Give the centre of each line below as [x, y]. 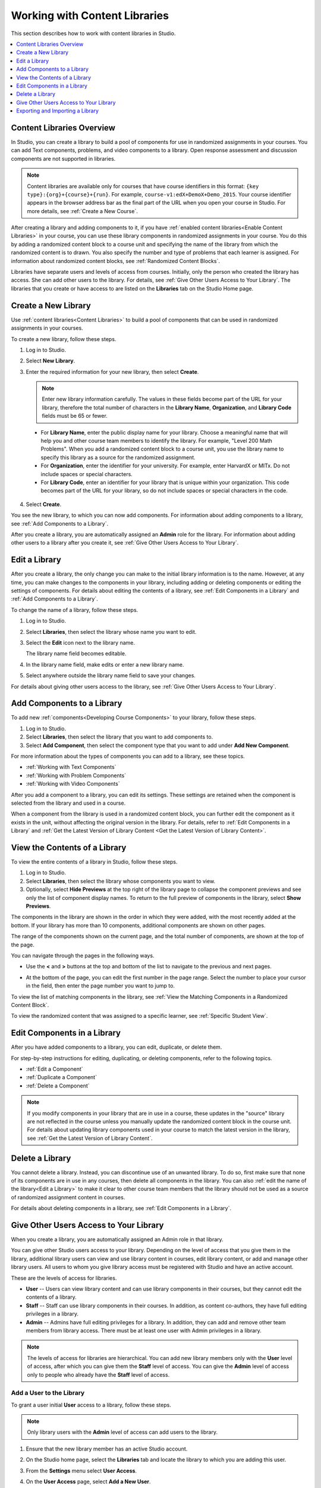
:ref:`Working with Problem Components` [76, 775]
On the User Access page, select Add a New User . [88, 1481]
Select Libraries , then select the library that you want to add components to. [119, 737]
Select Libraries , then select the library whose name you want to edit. [111, 632]
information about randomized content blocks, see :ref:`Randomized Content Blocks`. [115, 261]
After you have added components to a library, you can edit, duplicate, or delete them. [117, 1047]
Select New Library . [51, 361]
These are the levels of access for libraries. [64, 1278]
